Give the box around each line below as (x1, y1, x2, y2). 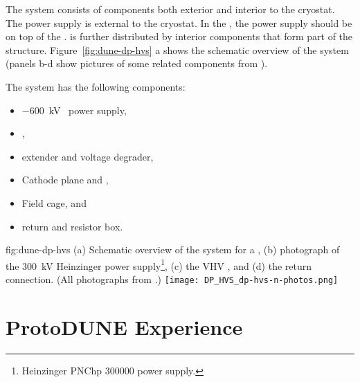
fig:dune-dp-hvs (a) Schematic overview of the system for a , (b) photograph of (6, 242, 340, 257)
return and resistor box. (21, 219, 123, 233)
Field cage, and (21, 195, 87, 210)
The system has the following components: (6, 79, 186, 93)
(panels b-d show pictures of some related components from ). (6, 56, 268, 71)
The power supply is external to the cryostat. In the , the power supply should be (6, 15, 352, 30)
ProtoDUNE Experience (6, 312, 243, 340)
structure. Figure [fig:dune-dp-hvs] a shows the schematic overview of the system (6, 42, 349, 57)
